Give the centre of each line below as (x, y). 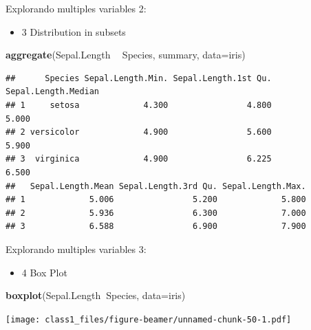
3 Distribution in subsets (74, 31)
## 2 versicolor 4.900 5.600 (139, 132)
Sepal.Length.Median (53, 92)
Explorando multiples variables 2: (76, 8)
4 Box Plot (44, 272)
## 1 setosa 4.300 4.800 (139, 105)
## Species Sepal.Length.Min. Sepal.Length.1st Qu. (139, 78)
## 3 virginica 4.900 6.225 (139, 159)
